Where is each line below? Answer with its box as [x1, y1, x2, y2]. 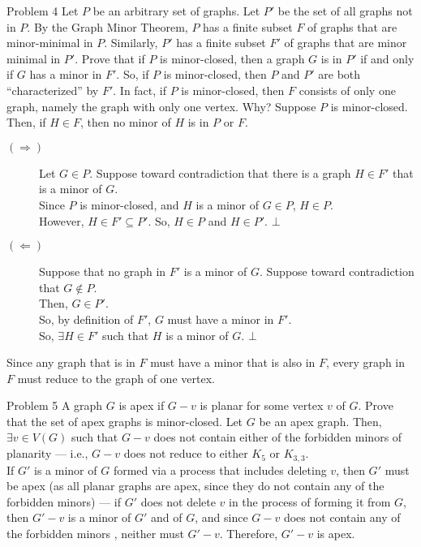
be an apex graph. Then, [259, 412, 382, 429]
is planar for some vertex [200, 397, 324, 414]
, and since [195, 509, 248, 526]
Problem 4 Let [6, 2, 79, 19]
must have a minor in [167, 310, 274, 327]
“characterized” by [6, 81, 99, 98]
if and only [360, 50, 415, 67]
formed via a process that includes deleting [113, 461, 327, 478]
